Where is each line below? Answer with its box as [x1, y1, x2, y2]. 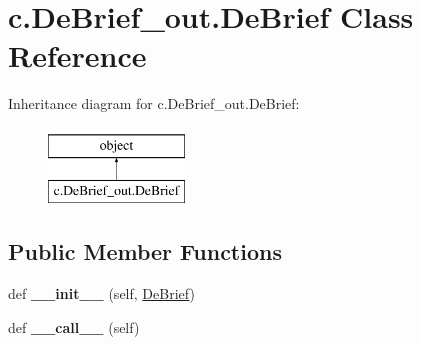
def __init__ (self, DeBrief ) [8, 283, 195, 304]
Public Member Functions [8, 236, 282, 267]
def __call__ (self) [8, 316, 140, 337]
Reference [8, 35, 147, 76]
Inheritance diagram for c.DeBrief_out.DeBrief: [8, 93, 300, 114]
